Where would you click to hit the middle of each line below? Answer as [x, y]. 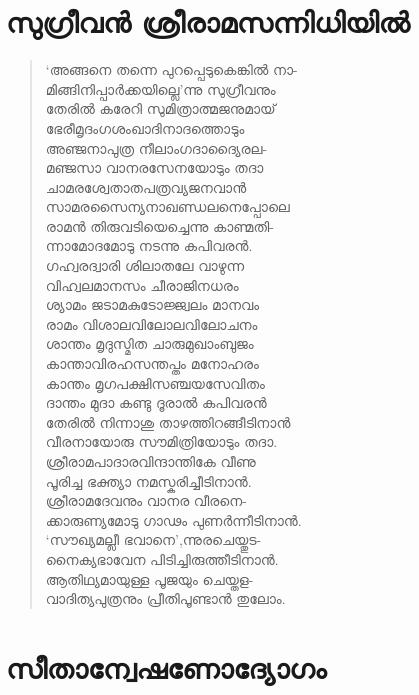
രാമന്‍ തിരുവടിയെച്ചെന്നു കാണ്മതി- [159, 225]
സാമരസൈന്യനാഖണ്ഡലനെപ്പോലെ [167, 206]
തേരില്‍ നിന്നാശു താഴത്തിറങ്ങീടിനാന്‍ [168, 421]
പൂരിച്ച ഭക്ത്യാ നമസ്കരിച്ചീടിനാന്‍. [148, 480]
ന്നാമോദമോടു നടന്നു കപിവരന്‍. [149, 245]
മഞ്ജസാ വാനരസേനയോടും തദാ [154, 167]
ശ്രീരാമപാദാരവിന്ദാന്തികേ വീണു [150, 461]
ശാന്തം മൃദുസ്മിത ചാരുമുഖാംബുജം [149, 343]
